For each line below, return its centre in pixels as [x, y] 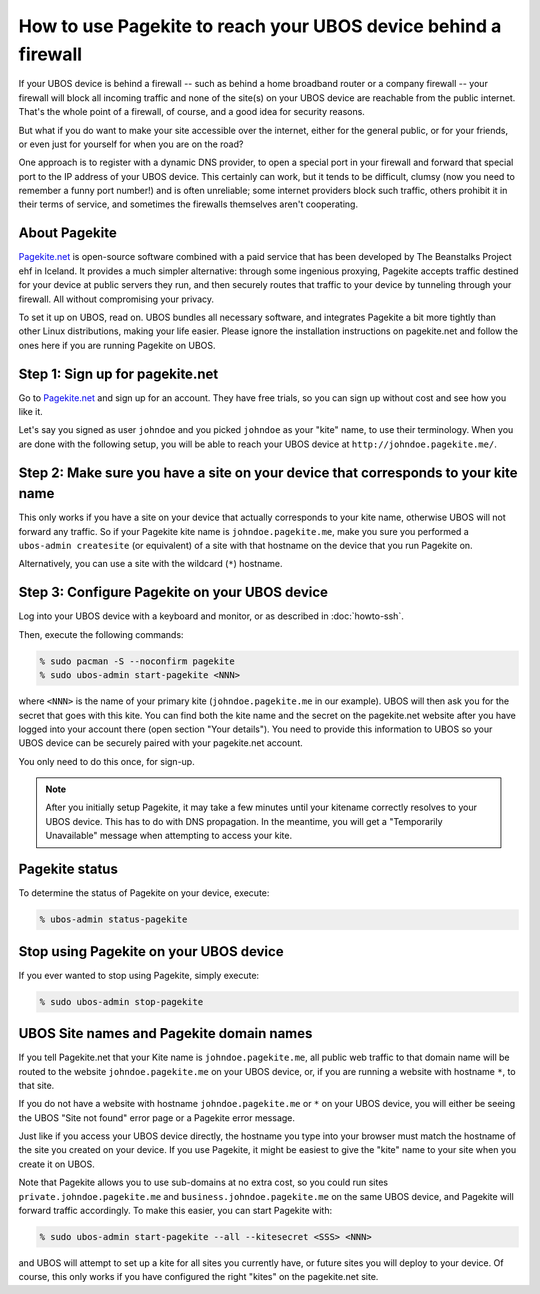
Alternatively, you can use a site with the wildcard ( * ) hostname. [150, 564]
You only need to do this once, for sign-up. [106, 761]
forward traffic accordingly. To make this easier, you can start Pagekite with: [175, 1211]
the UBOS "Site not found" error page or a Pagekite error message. [156, 1117]
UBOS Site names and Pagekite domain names [165, 1033]
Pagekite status [68, 869]
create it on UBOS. [56, 1164]
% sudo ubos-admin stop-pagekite [121, 1001]
